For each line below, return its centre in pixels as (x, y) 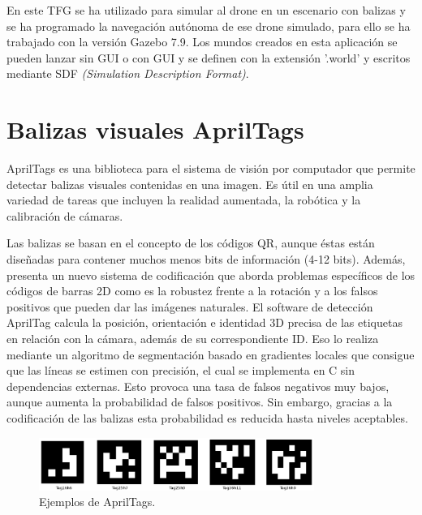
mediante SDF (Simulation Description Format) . (128, 73)
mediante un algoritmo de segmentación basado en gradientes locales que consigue (211, 354)
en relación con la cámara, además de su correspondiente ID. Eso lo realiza (193, 339)
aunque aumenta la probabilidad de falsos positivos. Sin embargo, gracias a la (200, 402)
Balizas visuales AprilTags (155, 129)
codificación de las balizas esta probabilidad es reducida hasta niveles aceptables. (207, 418)
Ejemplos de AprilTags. (97, 502)
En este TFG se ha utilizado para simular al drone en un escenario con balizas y (206, 10)
